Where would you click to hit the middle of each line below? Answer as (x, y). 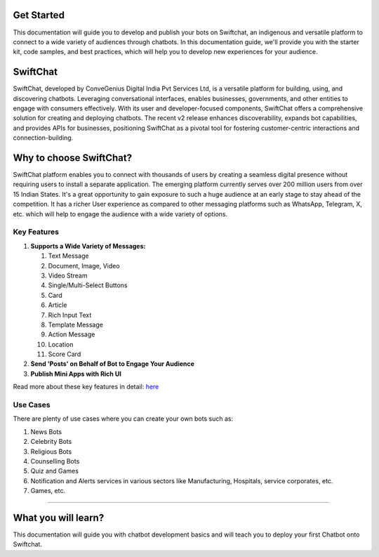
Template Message (75, 325)
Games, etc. (48, 491)
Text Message (68, 256)
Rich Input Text (70, 315)
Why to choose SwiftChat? (73, 158)
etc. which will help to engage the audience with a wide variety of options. (120, 214)
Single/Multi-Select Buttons (88, 285)
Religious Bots (51, 451)
